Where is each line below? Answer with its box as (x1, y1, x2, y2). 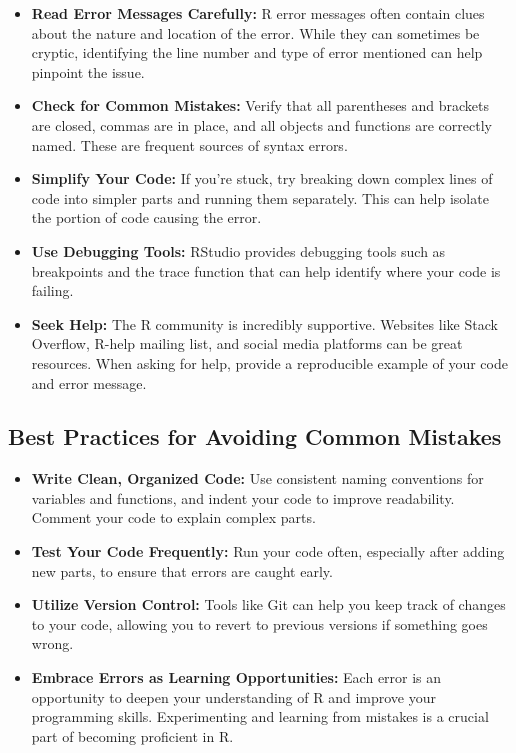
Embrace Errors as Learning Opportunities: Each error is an (31, 667, 442, 688)
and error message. (31, 372, 147, 393)
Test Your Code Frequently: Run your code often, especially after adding (31, 541, 505, 562)
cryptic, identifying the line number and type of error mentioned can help (31, 42, 483, 63)
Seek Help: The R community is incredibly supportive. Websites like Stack (31, 313, 498, 334)
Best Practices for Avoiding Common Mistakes (8, 421, 502, 452)
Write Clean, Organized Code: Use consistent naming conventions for (31, 468, 484, 489)
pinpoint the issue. (31, 61, 145, 82)
